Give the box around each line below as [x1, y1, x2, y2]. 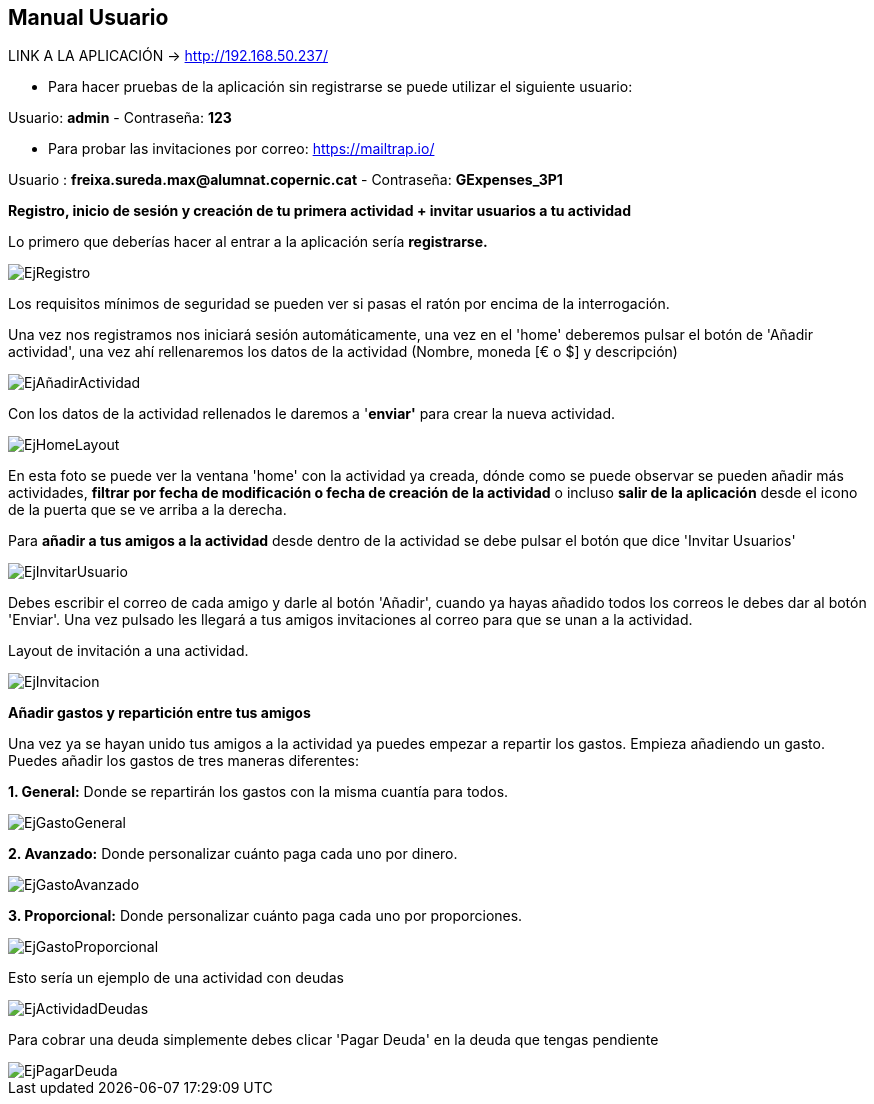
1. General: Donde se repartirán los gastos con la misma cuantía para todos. [8, 783, 509, 801]
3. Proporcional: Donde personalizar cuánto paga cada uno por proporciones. [8, 907, 523, 925]
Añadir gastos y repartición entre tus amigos [8, 704, 311, 722]
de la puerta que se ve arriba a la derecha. [8, 501, 287, 519]
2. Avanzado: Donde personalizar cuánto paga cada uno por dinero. [8, 845, 458, 863]
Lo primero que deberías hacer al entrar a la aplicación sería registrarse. [8, 233, 488, 251]
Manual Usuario [8, 5, 169, 30]
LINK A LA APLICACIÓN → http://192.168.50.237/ [8, 47, 328, 65]
